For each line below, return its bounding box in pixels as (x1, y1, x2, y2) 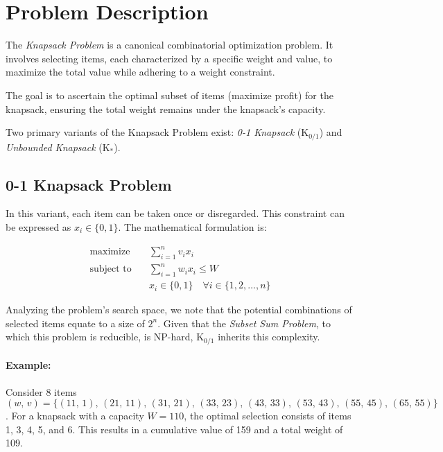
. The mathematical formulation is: (118, 219, 267, 234)
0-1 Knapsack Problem (6, 173, 172, 195)
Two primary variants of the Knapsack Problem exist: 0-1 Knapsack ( (6, 125, 302, 139)
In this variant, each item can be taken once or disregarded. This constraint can (6, 206, 345, 220)
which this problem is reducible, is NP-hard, (6, 329, 193, 344)
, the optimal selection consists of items (184, 408, 351, 423)
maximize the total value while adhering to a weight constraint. (6, 64, 275, 79)
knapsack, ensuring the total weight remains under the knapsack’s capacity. (6, 101, 326, 116)
